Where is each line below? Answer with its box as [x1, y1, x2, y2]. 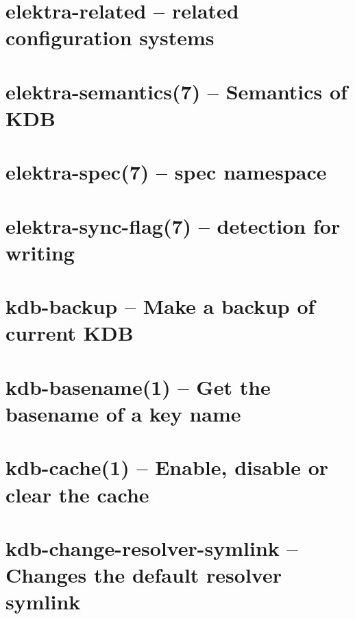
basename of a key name [5, 400, 241, 427]
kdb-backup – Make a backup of [5, 292, 315, 320]
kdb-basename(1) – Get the [5, 372, 271, 400]
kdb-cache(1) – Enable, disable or [5, 453, 329, 481]
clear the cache [5, 480, 149, 508]
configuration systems [5, 23, 215, 51]
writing [5, 238, 75, 266]
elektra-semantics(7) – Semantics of [5, 77, 347, 105]
